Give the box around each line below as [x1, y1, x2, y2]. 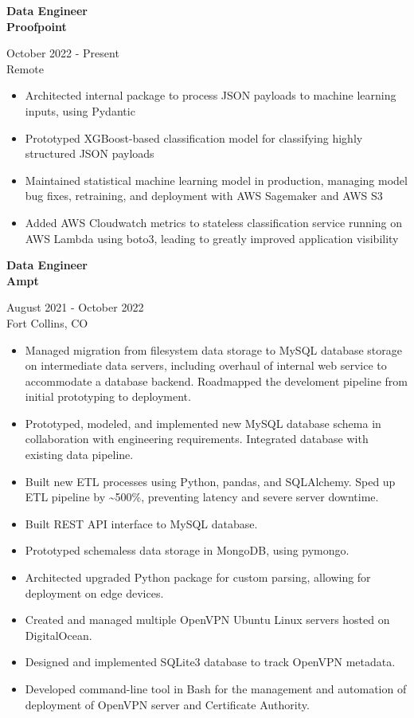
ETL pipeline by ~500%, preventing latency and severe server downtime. [25, 488, 379, 505]
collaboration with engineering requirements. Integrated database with [25, 430, 369, 447]
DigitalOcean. [25, 626, 92, 643]
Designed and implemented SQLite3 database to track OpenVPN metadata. [25, 653, 396, 670]
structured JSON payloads [25, 145, 154, 162]
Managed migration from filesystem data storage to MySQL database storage [25, 341, 403, 358]
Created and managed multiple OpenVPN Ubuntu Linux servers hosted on [25, 611, 390, 628]
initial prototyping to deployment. [25, 388, 191, 405]
